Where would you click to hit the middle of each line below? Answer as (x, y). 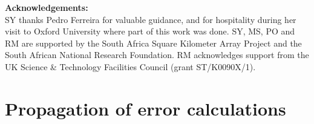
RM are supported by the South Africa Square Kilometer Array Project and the (153, 43)
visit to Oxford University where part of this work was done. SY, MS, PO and (150, 31)
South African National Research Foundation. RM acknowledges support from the (157, 55)
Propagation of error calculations (146, 108)
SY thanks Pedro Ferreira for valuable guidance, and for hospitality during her (151, 19)
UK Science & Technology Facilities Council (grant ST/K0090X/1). (130, 66)
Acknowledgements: (47, 7)
